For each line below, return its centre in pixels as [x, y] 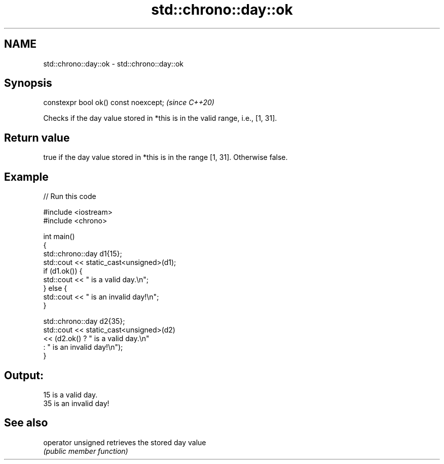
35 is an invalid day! [76, 403]
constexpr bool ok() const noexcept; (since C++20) [129, 103]
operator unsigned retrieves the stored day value [125, 442]
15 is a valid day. [70, 394]
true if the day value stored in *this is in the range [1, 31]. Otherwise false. [165, 157]
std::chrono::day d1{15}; [83, 254]
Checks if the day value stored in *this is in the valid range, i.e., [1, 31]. [160, 118]
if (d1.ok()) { [63, 271]
